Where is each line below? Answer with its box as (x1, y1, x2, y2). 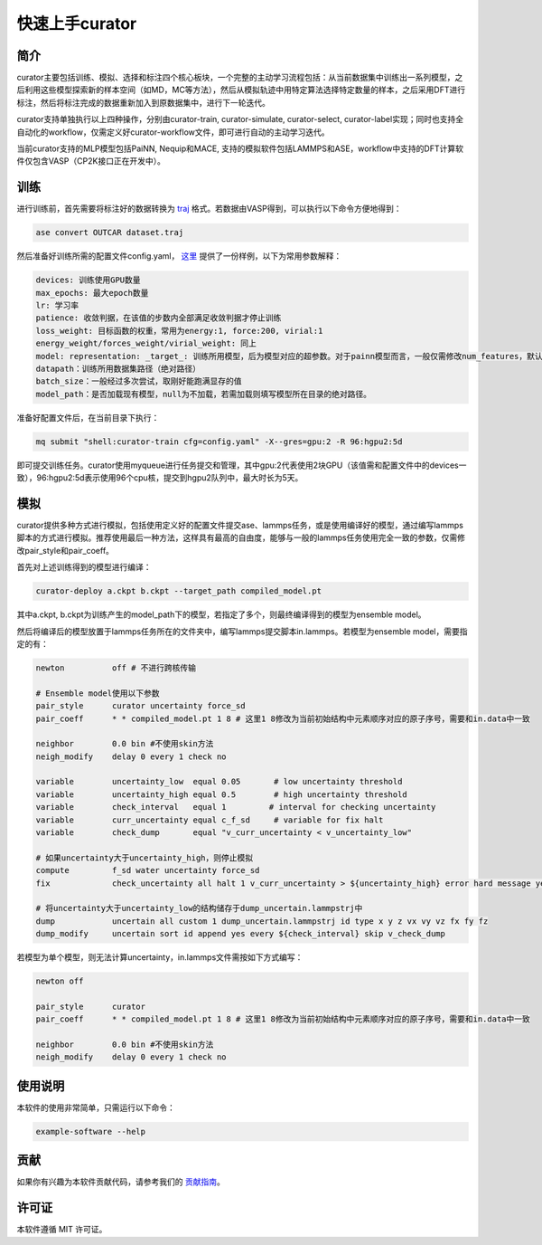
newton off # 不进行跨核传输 (35, 662, 197, 673)
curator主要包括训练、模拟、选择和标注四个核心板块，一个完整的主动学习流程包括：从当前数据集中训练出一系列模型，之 (16, 72, 463, 83)
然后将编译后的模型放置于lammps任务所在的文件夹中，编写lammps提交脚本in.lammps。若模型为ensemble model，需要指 (16, 625, 469, 637)
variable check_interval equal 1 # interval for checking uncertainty (35, 802, 436, 813)
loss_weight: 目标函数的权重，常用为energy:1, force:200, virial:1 (35, 326, 323, 336)
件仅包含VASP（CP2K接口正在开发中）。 (16, 156, 166, 166)
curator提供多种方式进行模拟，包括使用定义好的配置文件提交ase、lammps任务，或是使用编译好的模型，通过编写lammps (16, 520, 464, 531)
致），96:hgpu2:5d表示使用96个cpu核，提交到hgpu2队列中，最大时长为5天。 (16, 472, 304, 483)
